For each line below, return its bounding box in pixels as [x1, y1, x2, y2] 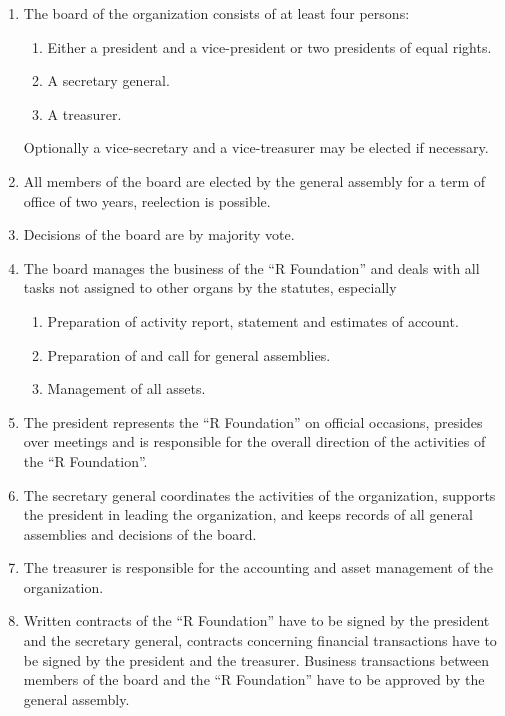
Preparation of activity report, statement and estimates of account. [47, 310, 459, 331]
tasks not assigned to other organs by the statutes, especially [23, 277, 397, 298]
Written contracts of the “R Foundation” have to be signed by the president [23, 610, 490, 631]
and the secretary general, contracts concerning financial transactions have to [23, 630, 497, 651]
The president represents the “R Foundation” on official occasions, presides [23, 411, 483, 432]
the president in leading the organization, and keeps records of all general [23, 504, 474, 525]
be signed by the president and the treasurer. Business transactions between [23, 649, 490, 670]
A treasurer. [47, 103, 122, 124]
